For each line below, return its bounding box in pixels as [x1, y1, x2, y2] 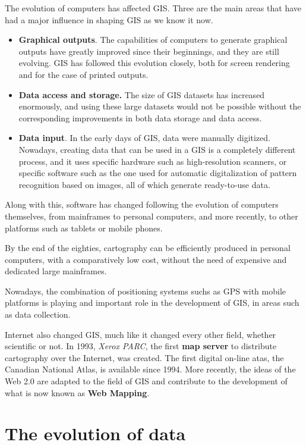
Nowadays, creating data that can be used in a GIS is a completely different [18, 143, 296, 155]
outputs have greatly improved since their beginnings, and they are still [18, 45, 279, 57]
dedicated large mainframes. [5, 265, 107, 277]
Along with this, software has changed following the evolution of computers [5, 198, 279, 211]
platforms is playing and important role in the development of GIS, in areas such [5, 296, 299, 309]
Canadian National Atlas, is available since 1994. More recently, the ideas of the [5, 363, 296, 375]
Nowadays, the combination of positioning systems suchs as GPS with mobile [5, 284, 286, 297]
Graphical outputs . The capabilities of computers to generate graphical [18, 33, 288, 46]
